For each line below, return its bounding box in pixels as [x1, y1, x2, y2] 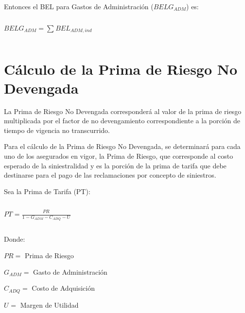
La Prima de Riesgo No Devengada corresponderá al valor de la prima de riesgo [4, 106, 242, 116]
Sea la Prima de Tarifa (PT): [4, 186, 90, 196]
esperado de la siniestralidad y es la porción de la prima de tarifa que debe [4, 160, 227, 170]
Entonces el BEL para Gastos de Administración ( [4, 1, 154, 11]
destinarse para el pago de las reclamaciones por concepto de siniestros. [4, 170, 216, 180]
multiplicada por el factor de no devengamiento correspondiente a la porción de [4, 115, 241, 126]
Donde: [4, 234, 25, 244]
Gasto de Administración [33, 266, 107, 277]
